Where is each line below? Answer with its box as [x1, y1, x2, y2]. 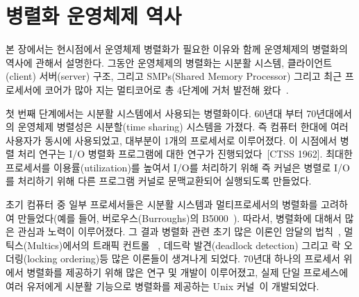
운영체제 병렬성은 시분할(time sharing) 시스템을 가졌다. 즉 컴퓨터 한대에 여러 [17, 119, 349, 134]
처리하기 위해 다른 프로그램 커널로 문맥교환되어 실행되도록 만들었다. [17, 173, 312, 188]
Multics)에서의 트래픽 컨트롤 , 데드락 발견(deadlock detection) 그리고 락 [27, 237, 341, 252]
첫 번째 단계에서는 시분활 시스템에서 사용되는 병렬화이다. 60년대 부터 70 [6, 105, 317, 120]
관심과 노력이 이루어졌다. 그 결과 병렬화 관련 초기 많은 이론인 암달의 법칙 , [17, 224, 341, 239]
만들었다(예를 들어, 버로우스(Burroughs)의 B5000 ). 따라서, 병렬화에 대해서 [17, 210, 342, 225]
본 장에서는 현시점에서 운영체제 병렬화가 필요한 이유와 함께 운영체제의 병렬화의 [6, 42, 348, 56]
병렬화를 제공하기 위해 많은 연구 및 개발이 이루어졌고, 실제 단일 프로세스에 [26, 265, 349, 280]
